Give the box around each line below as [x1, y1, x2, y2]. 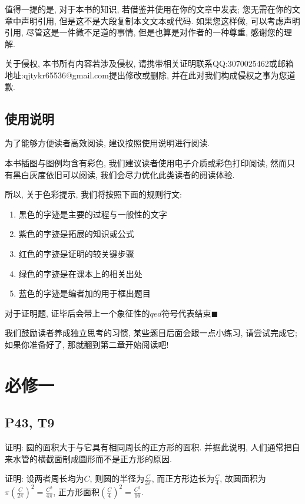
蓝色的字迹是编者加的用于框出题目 [18, 287, 151, 299]
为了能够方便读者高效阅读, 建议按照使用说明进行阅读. [5, 137, 210, 149]
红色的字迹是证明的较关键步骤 [18, 247, 134, 259]
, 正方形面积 [53, 485, 100, 498]
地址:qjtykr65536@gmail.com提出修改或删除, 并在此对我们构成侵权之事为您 [5, 68, 287, 81]
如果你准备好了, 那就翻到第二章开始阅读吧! [5, 338, 169, 350]
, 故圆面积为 [220, 472, 266, 485]
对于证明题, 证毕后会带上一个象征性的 [5, 307, 150, 319]
